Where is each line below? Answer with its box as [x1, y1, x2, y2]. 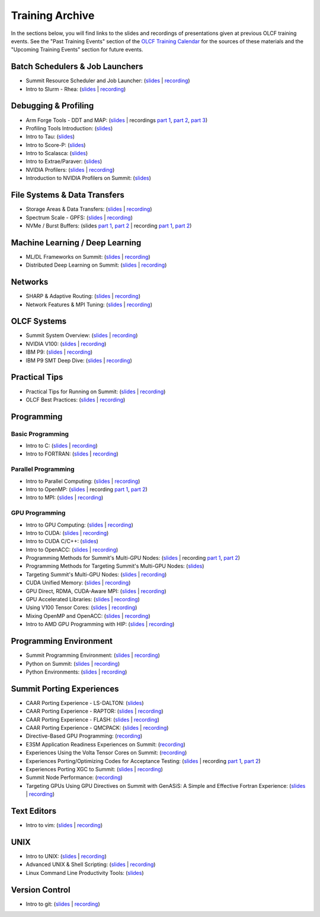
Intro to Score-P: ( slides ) [25, 141, 86, 148]
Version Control [11, 884, 71, 894]
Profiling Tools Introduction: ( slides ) [25, 124, 113, 132]
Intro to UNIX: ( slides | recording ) [25, 852, 107, 860]
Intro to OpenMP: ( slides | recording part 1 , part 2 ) [25, 486, 148, 493]
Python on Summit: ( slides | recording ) [25, 660, 120, 667]
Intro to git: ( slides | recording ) [25, 900, 100, 908]
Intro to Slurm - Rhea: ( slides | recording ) [25, 85, 126, 92]
